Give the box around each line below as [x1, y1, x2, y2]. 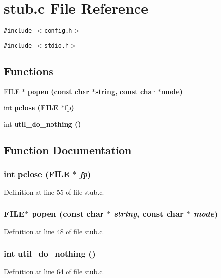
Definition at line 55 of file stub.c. [4, 187, 104, 197]
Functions [4, 63, 53, 78]
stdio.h [44, 42, 69, 49]
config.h [44, 27, 72, 34]
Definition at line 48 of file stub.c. [4, 227, 104, 237]
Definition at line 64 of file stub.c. [4, 266, 104, 277]
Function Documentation [4, 142, 132, 157]
